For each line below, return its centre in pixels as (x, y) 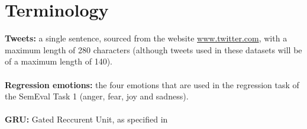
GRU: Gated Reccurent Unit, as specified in (86, 119)
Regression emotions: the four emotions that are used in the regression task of (152, 84)
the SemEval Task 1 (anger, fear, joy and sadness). (97, 96)
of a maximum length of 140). (59, 61)
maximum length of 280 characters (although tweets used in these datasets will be (153, 49)
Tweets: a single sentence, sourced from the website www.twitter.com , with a (146, 38)
